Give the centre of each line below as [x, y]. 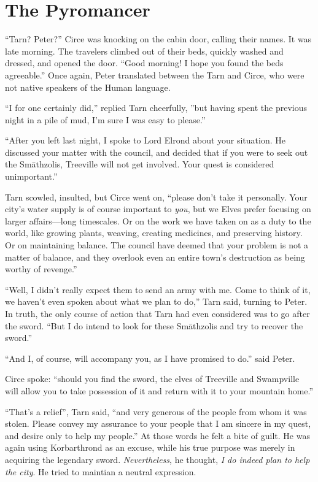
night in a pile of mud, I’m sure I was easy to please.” [105, 119]
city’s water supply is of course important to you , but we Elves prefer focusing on [158, 209]
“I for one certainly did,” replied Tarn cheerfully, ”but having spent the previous [156, 108]
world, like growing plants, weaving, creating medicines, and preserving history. [154, 233]
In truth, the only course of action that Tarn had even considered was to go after [157, 313]
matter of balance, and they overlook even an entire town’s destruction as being [155, 257]
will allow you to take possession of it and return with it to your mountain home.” [159, 390]
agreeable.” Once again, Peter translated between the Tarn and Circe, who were [155, 75]
